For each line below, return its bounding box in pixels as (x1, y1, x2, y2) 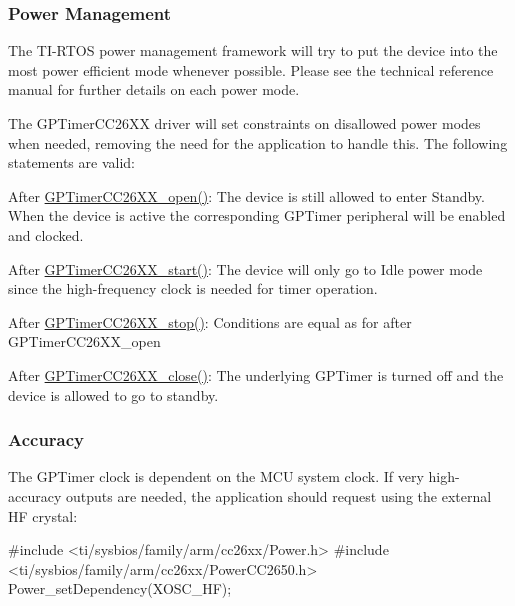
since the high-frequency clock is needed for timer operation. (8, 278, 378, 299)
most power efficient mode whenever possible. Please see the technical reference (8, 59, 494, 80)
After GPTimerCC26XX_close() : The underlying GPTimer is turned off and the (8, 364, 504, 385)
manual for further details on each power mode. (8, 79, 300, 100)
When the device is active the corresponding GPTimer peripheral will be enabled (8, 205, 506, 226)
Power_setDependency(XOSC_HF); (8, 578, 232, 599)
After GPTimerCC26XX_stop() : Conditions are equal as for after (8, 311, 412, 332)
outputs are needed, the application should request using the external (65, 485, 492, 506)
